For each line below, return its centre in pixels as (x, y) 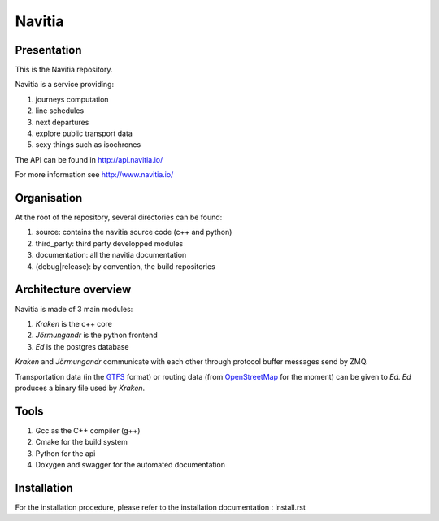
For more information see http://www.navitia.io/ (94, 175)
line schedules (60, 111)
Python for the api (65, 453)
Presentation (48, 50)
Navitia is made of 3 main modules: (74, 309)
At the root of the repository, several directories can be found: (119, 217)
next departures (62, 122)
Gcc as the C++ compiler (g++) (88, 430)
